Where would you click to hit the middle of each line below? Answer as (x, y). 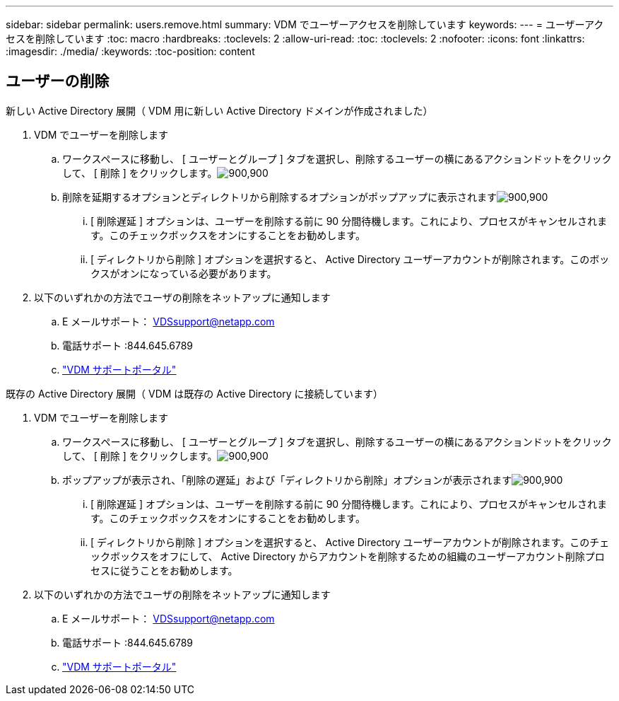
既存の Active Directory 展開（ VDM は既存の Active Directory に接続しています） (195, 393)
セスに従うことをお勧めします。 (164, 570)
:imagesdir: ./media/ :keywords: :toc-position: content (130, 51)
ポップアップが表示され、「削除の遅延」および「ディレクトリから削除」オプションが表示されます (287, 480)
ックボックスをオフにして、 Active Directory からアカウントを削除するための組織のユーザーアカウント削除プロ (348, 556)
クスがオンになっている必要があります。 (184, 273)
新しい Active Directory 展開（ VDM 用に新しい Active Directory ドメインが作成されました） (219, 110)
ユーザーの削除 (58, 81)
